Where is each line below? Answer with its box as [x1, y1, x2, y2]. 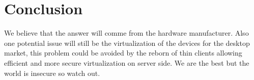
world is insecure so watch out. [4, 67, 100, 78]
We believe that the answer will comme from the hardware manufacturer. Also [4, 28, 249, 38]
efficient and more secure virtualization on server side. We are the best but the [4, 57, 249, 68]
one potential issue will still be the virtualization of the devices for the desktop [4, 37, 250, 48]
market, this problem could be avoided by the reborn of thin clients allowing [4, 47, 242, 58]
